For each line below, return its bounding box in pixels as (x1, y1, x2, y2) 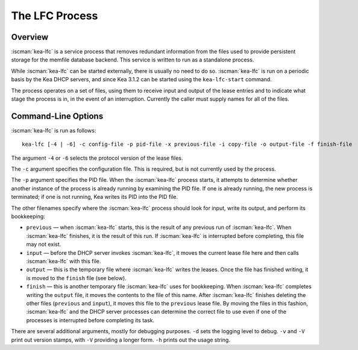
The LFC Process (11, 9, 98, 22)
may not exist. (26, 241, 61, 248)
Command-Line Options (11, 111, 104, 121)
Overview (11, 32, 49, 42)
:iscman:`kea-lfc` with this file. (26, 258, 101, 264)
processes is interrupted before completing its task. (26, 316, 155, 323)
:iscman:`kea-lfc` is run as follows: (11, 127, 96, 134)
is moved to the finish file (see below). (26, 274, 127, 281)
